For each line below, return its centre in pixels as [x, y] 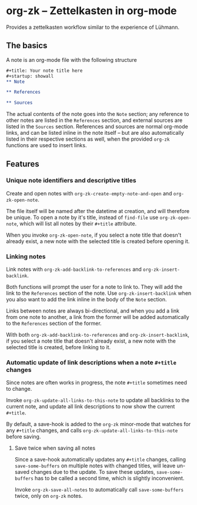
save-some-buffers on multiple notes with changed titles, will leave [95, 466]
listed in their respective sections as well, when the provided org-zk [88, 139]
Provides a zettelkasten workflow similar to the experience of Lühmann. [93, 27]
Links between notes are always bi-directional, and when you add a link [93, 311]
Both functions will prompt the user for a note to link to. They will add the [94, 287]
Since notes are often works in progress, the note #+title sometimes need [96, 383]
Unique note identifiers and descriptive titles [71, 181]
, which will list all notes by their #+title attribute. [77, 223]
